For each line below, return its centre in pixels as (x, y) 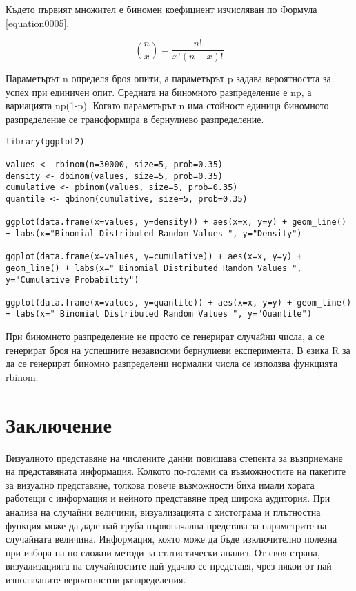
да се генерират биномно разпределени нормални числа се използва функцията (172, 363)
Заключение (59, 424)
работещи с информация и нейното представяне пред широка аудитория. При (168, 498)
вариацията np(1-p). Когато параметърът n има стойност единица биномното (167, 105)
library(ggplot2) (45, 141)
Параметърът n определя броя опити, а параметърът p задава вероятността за (168, 78)
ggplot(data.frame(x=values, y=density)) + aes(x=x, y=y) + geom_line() (176, 222)
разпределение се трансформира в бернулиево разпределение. (135, 119)
